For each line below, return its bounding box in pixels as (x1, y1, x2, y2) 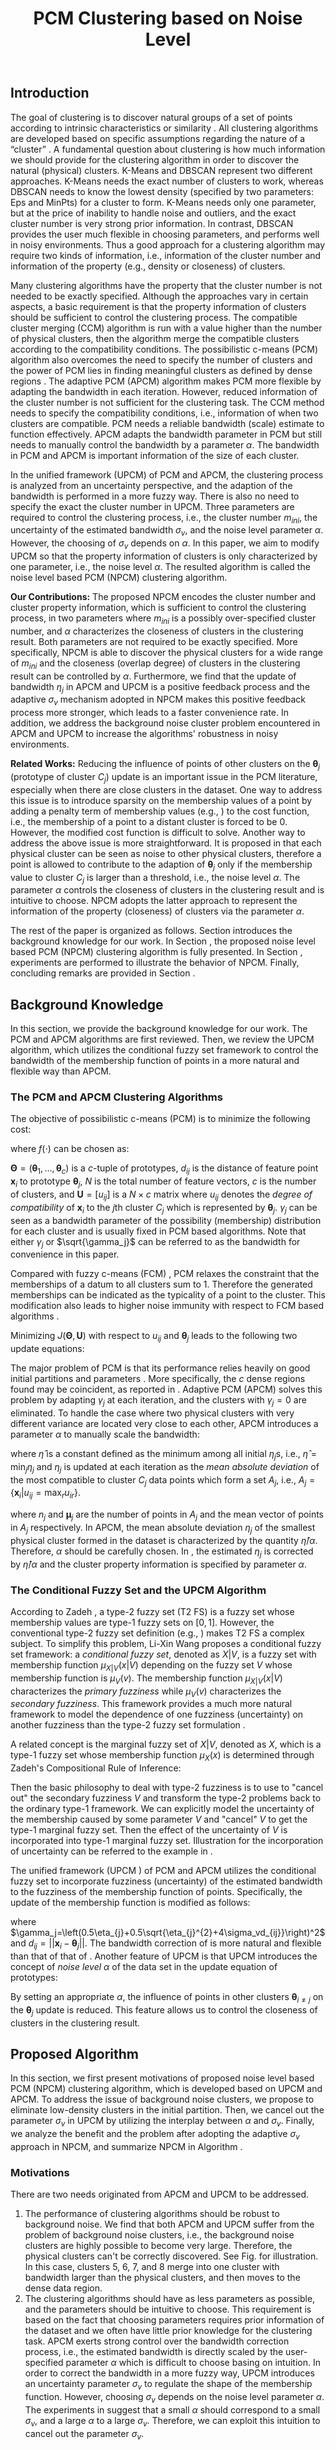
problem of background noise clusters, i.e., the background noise (24, 2229, 295, 2241)
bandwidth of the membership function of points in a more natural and (10, 1055, 300, 1067)
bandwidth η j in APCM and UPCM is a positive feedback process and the (10, 680, 311, 695)
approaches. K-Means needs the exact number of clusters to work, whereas (10, 175, 324, 187)
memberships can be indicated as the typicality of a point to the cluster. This (10, 1289, 326, 1301)
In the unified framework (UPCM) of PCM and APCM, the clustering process (10, 468, 324, 481)
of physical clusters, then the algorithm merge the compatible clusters (10, 332, 300, 344)
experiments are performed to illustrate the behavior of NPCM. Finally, (10, 957, 300, 969)
